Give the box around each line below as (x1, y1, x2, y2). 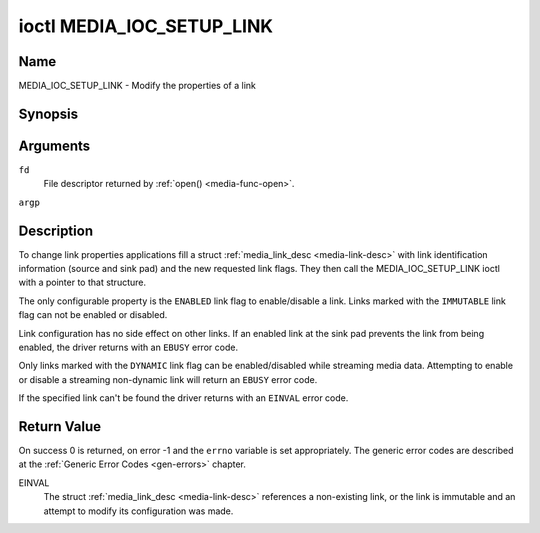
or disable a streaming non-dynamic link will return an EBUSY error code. (18, 373, 318, 385)
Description (18, 222, 94, 239)
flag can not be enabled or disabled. (18, 309, 168, 321)
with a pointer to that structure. (18, 276, 147, 289)
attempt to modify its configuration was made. (43, 505, 234, 517)
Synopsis (18, 105, 79, 122)
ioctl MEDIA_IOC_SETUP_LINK (18, 15, 274, 37)
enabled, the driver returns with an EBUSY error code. (18, 341, 239, 354)
